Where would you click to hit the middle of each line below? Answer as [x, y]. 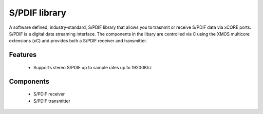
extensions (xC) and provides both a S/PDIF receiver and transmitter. [78, 41]
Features [23, 55]
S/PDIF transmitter [52, 101]
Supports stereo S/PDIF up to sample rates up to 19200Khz [93, 67]
